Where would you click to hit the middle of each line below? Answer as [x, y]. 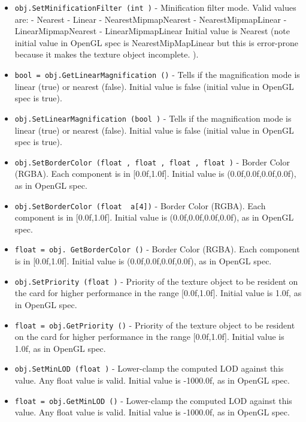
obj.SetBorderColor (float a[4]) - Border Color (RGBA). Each [140, 205]
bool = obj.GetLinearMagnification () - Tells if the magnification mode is [157, 75]
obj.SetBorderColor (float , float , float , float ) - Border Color [152, 162]
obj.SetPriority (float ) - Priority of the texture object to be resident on [156, 281]
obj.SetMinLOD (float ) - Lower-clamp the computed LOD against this [149, 368]
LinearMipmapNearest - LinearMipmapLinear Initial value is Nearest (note [152, 31]
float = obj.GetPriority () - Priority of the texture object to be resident [155, 325]
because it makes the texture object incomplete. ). [107, 54]
